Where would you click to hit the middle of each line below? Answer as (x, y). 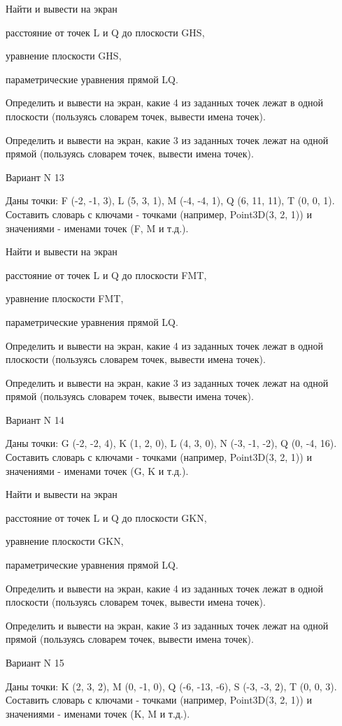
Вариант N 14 (35, 419)
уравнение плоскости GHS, (64, 56)
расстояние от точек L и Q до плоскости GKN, (106, 517)
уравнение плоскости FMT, (65, 298)
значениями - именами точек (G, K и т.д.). (97, 470)
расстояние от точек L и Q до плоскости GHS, (105, 32)
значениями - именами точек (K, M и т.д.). (98, 713)
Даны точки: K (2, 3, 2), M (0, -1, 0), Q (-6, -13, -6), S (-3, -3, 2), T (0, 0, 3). (171, 686)
